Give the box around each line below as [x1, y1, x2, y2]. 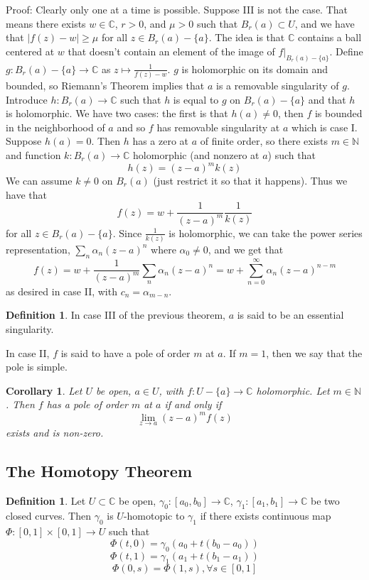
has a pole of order [46, 397, 128, 412]
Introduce [6, 92, 48, 106]
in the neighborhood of [6, 119, 105, 134]
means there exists [6, 16, 86, 31]
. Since [112, 225, 142, 240]
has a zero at [132, 133, 189, 148]
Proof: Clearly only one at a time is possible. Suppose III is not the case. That [6, 2, 348, 16]
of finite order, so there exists [200, 133, 328, 148]
